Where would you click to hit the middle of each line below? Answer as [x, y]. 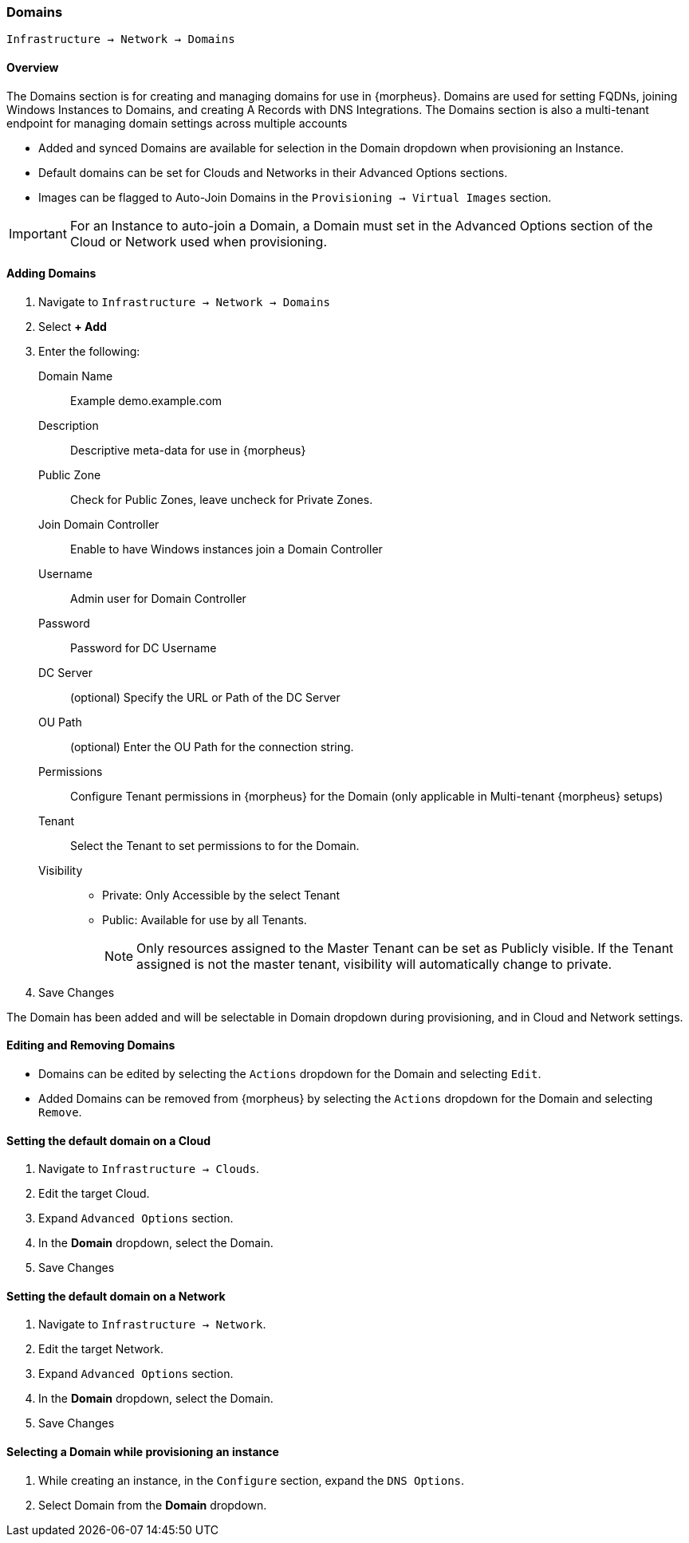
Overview [33, 67]
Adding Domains [51, 274]
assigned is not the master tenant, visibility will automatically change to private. [374, 964]
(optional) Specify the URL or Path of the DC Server [205, 697]
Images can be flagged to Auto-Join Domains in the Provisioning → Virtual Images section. [295, 197]
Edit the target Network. [101, 1349]
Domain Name [76, 376]
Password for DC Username [144, 648]
